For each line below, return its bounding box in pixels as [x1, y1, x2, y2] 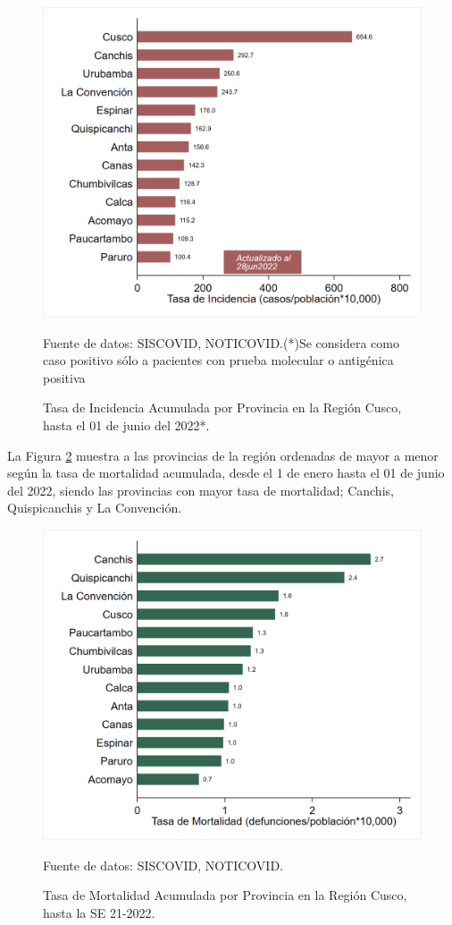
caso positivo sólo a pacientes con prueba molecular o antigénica [43, 351, 394, 369]
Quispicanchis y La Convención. [7, 498, 182, 517]
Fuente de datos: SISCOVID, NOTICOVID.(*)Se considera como [43, 333, 399, 352]
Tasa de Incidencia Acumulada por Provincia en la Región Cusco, [43, 398, 402, 417]
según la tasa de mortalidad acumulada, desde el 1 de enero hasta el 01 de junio [7, 463, 445, 482]
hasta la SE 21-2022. [43, 903, 155, 921]
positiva [43, 368, 86, 386]
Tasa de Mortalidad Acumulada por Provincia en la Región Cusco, [43, 886, 407, 904]
